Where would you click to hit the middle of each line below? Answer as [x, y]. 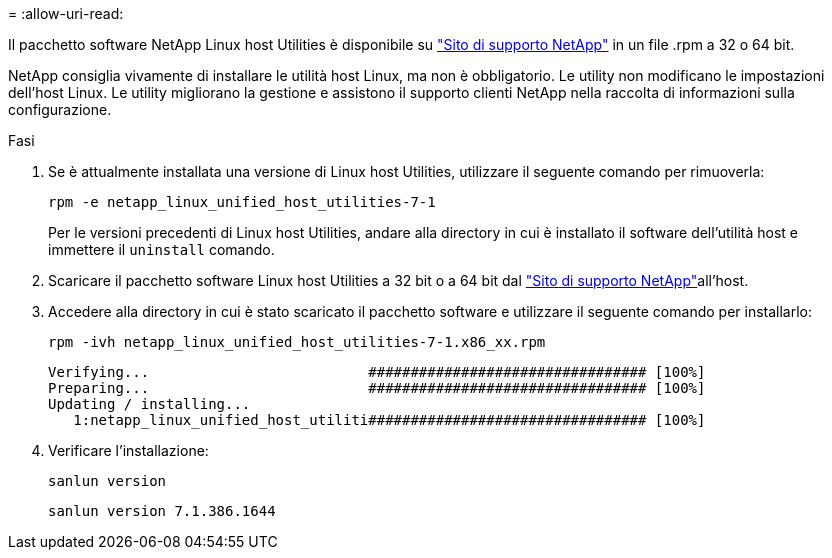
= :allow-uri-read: [66, 13]
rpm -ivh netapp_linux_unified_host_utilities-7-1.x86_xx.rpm [297, 342]
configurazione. [60, 109]
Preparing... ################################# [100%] [377, 388]
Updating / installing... [149, 404]
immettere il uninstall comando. [161, 249]
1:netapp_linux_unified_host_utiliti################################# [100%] [389, 420]
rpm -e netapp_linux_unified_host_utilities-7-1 [242, 202]
